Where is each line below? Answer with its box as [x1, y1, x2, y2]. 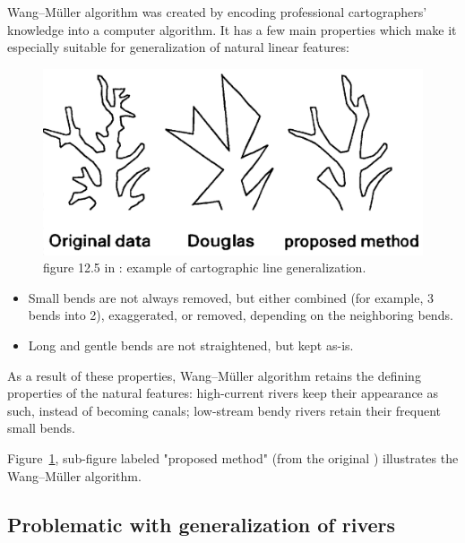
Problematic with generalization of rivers [7, 510, 396, 538]
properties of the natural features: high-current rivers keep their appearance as [7, 384, 438, 402]
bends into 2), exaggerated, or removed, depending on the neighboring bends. [28, 306, 453, 324]
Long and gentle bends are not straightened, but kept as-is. [28, 336, 354, 355]
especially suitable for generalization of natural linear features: [7, 38, 349, 56]
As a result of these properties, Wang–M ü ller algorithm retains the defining [7, 366, 421, 384]
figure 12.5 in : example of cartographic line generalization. [43, 258, 366, 277]
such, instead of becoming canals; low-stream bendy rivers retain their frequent [7, 401, 442, 419]
